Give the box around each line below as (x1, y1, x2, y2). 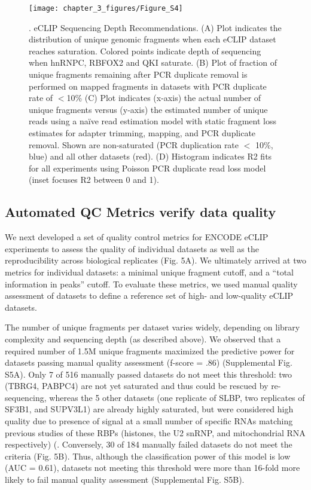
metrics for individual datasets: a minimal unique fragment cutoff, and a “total (5, 265, 294, 278)
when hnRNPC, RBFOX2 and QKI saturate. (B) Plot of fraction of (29, 56, 277, 69)
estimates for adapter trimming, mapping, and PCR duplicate (29, 127, 256, 139)
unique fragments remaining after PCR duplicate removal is (29, 68, 248, 81)
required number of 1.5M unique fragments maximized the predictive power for (5, 344, 295, 357)
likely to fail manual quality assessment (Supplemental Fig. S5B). (5, 473, 245, 486)
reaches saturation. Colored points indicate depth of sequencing (29, 44, 261, 57)
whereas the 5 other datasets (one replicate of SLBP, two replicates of (49, 391, 305, 403)
